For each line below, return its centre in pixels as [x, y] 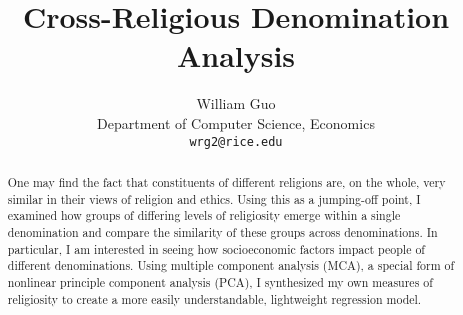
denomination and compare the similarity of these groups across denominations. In [222, 231]
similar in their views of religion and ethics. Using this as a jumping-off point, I [214, 198]
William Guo [236, 103]
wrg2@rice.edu [236, 141]
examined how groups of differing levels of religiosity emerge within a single [204, 215]
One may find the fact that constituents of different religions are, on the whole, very [226, 181]
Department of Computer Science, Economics [236, 122]
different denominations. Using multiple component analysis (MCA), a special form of [231, 265]
